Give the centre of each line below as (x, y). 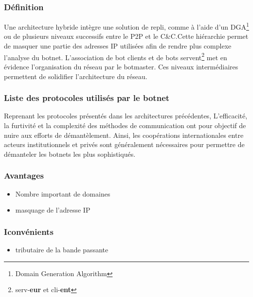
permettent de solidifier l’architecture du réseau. (76, 76)
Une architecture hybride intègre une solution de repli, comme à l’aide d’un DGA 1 (126, 26)
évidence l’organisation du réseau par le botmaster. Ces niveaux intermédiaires (121, 66)
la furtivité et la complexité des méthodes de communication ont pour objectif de (125, 125)
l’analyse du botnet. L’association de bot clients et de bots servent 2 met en (116, 56)
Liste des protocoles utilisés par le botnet (87, 98)
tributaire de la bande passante (62, 249)
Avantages (24, 175)
